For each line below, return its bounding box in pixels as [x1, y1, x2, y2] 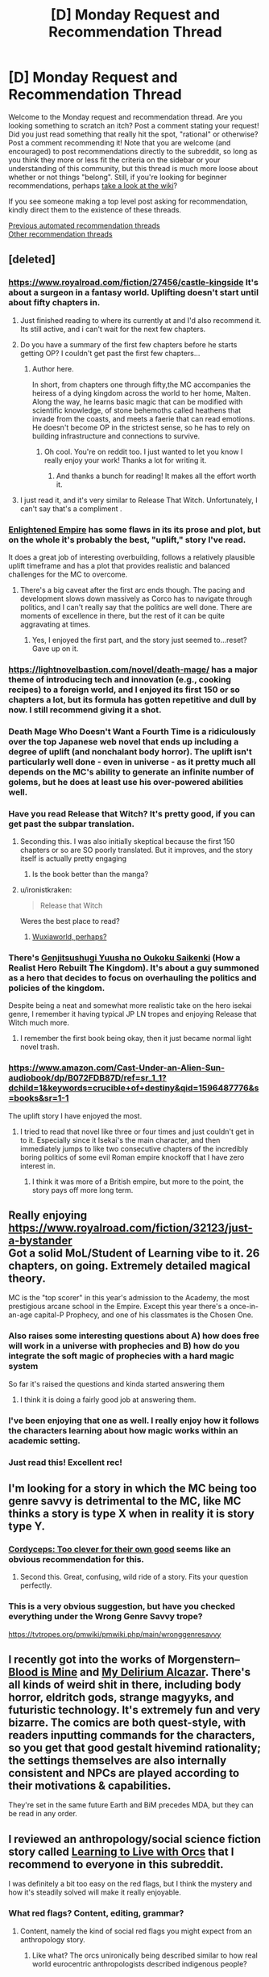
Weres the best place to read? [19, 917, 120, 926]
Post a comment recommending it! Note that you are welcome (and [8, 137, 231, 147]
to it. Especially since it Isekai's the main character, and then [19, 1135, 221, 1144]
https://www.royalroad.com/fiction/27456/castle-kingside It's [8, 277, 259, 288]
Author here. [31, 363, 74, 373]
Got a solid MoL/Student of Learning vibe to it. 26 [8, 1246, 260, 1261]
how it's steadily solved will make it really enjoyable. [8, 1887, 181, 1897]
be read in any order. [8, 1809, 78, 1819]
